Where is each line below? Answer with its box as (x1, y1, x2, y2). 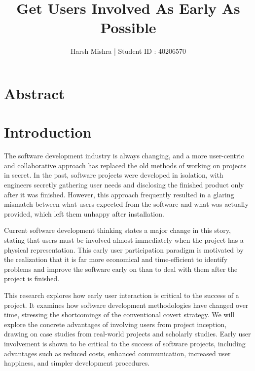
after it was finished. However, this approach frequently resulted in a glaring (4, 189, 234, 199)
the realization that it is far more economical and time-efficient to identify (4, 254, 228, 264)
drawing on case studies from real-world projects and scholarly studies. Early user (4, 329, 251, 339)
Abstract (4, 83, 65, 103)
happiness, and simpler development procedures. (4, 358, 150, 368)
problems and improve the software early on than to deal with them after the (4, 263, 238, 274)
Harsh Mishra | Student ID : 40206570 (70, 46, 186, 56)
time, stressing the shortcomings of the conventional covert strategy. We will (4, 309, 235, 320)
